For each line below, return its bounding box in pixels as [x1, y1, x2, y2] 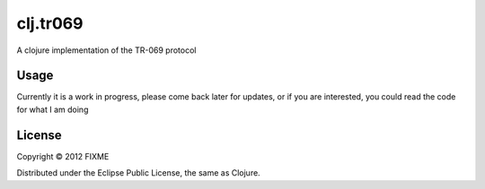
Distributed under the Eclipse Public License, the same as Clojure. [16, 168, 260, 178]
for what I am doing [16, 104, 89, 115]
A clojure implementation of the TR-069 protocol [16, 45, 197, 56]
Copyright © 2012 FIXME [16, 150, 110, 161]
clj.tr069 [16, 13, 84, 33]
